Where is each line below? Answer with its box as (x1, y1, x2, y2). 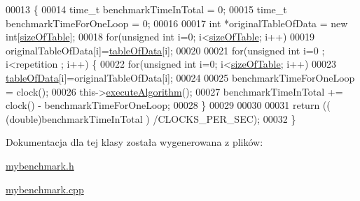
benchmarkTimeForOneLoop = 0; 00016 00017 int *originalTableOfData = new (6, 15, 348, 30)
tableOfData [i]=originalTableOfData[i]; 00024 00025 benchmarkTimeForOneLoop (6, 70, 355, 84)
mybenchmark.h (6, 158, 74, 172)
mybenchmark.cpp (6, 181, 84, 196)
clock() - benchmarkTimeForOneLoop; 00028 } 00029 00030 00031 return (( (6, 98, 331, 112)
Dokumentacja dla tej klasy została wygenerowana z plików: (6, 135, 263, 149)
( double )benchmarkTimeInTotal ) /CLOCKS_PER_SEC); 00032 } (6, 111, 296, 126)
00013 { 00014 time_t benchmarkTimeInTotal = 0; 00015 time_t (6, 2, 287, 16)
